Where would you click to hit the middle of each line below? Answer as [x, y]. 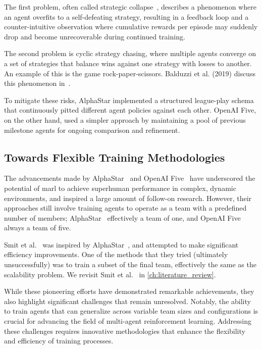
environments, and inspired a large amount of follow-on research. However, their [128, 198]
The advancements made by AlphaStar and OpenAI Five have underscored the [130, 178]
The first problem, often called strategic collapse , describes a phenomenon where [130, 7]
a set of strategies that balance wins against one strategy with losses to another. [128, 63]
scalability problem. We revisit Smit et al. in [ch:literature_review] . [110, 274]
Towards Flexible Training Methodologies [115, 157]
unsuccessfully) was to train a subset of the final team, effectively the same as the [130, 264]
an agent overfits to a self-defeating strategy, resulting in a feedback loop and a [126, 16]
